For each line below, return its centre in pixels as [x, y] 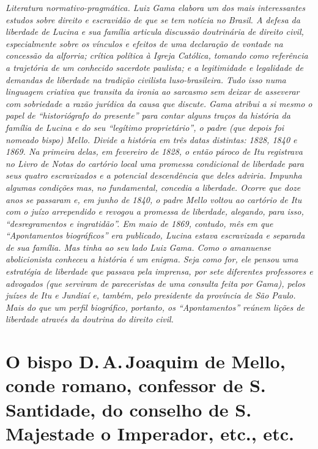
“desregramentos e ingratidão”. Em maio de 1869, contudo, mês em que [139, 223]
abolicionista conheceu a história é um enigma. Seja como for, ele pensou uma [152, 259]
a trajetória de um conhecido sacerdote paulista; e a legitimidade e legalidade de [154, 67]
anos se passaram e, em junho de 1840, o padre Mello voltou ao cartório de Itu [154, 199]
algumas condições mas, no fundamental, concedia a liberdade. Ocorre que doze [153, 187]
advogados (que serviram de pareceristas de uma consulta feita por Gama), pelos [155, 283]
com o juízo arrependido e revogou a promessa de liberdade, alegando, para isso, [155, 211]
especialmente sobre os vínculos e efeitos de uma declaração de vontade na [144, 43]
